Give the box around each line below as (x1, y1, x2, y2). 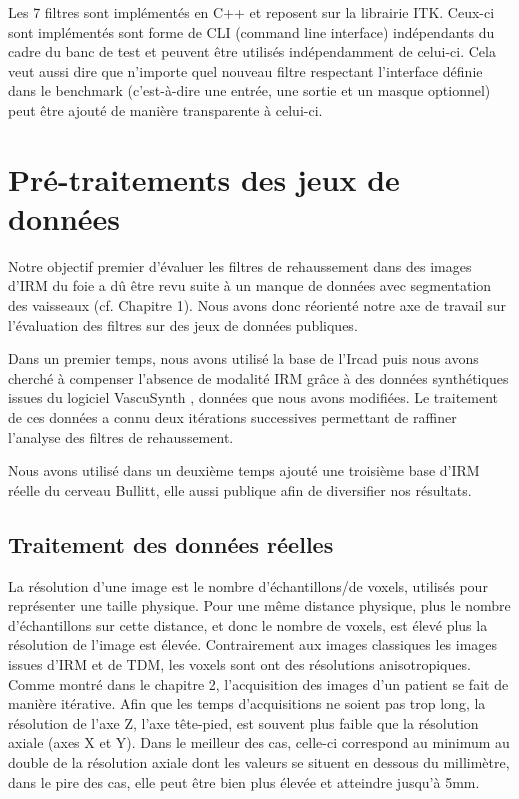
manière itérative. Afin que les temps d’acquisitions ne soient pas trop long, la (8, 693, 486, 714)
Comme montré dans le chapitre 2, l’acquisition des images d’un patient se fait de (8, 673, 509, 694)
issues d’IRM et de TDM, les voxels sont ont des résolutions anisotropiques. (8, 653, 471, 674)
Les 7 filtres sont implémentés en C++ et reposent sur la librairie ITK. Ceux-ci (8, 2, 495, 22)
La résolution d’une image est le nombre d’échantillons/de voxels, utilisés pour (8, 575, 488, 596)
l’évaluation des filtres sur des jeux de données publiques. (8, 314, 358, 335)
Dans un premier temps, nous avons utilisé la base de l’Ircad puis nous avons (8, 348, 479, 369)
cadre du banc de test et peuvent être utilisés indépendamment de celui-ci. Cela (8, 41, 496, 62)
